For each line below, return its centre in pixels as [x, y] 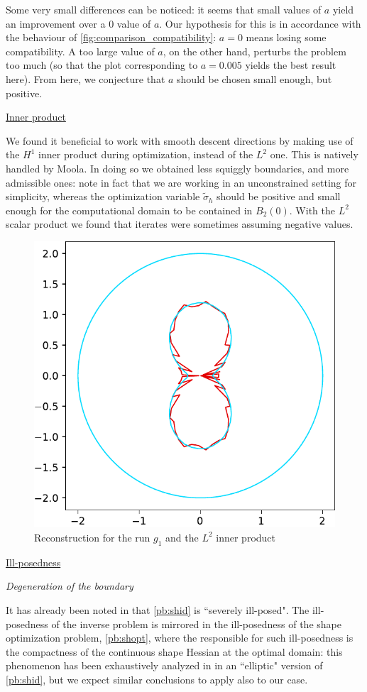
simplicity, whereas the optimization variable [103, 196]
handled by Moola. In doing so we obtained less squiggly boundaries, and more [177, 168]
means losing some [286, 37]
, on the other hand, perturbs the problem [254, 51]
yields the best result [291, 65]
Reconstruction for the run [92, 537]
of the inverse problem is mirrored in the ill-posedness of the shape [196, 624]
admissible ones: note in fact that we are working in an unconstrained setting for [181, 182]
